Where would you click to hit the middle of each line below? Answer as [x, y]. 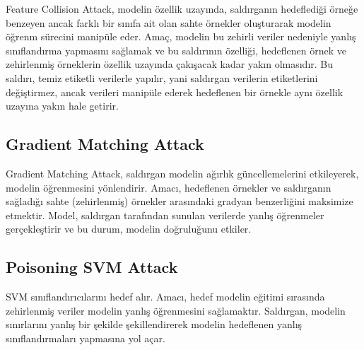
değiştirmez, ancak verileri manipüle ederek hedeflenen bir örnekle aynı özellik [175, 92]
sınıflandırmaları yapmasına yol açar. [86, 338]
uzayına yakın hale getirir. [62, 106]
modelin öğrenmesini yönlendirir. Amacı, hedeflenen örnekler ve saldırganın [169, 187]
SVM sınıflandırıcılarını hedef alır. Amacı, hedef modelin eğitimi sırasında [165, 297]
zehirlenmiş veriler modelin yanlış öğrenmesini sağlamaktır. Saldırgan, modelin [176, 310]
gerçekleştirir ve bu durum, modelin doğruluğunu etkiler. [129, 229]
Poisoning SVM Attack [92, 267]
